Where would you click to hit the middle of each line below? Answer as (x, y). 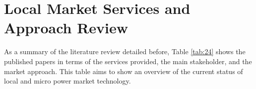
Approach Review (66, 28)
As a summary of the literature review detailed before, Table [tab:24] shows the (125, 51)
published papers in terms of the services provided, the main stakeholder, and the (128, 61)
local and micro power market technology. (67, 81)
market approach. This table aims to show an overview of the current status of (124, 71)
